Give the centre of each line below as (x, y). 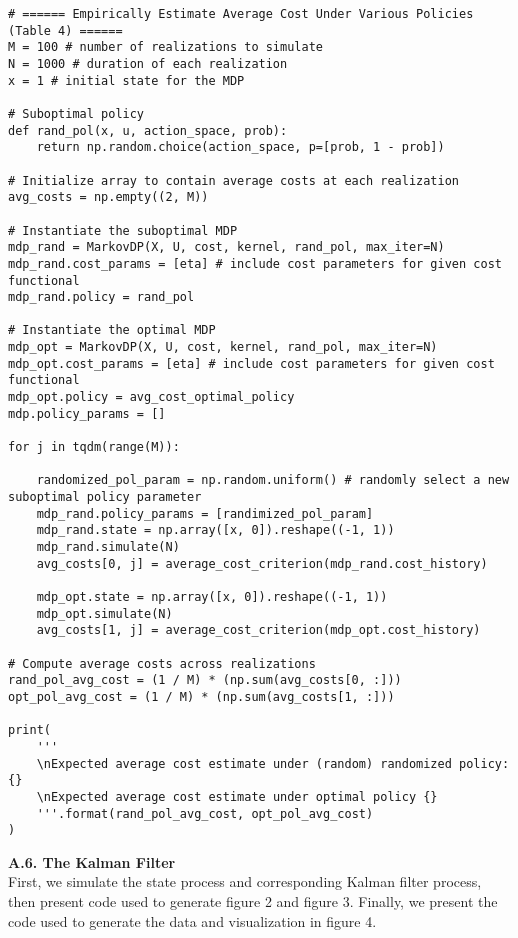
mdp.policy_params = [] (87, 413)
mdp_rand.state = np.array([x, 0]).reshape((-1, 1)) (215, 530)
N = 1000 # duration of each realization (148, 63)
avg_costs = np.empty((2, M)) (108, 197)
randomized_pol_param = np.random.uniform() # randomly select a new (273, 480)
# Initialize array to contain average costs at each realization (234, 180)
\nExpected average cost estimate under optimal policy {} (237, 796)
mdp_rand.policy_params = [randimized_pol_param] (205, 513)
